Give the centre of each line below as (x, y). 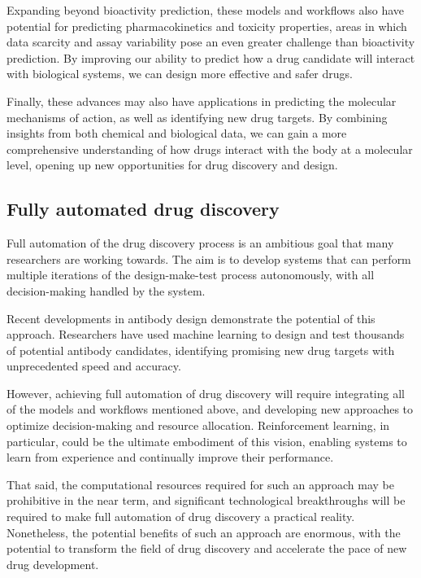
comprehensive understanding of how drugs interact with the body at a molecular (210, 149)
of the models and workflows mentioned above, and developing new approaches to (210, 409)
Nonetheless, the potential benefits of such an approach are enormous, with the (204, 532)
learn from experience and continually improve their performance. (170, 457)
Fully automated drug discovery (143, 209)
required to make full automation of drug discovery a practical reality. (181, 517)
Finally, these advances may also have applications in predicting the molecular (202, 101)
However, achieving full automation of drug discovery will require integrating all (206, 393)
